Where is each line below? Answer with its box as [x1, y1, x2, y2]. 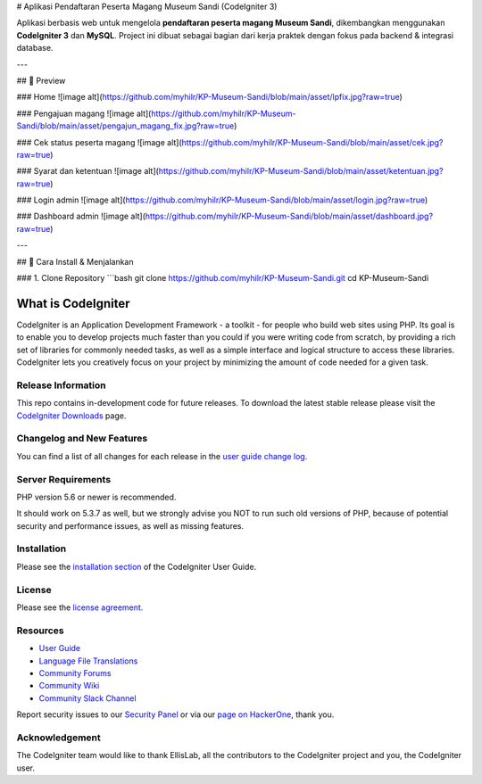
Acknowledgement [16, 731, 102, 744]
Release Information [16, 379, 106, 392]
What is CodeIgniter [16, 295, 130, 311]
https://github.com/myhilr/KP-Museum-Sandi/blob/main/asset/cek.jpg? [181, 136, 444, 147]
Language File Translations [38, 656, 138, 666]
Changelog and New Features [16, 433, 148, 445]
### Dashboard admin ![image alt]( [16, 210, 146, 222]
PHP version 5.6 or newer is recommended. [16, 491, 177, 502]
